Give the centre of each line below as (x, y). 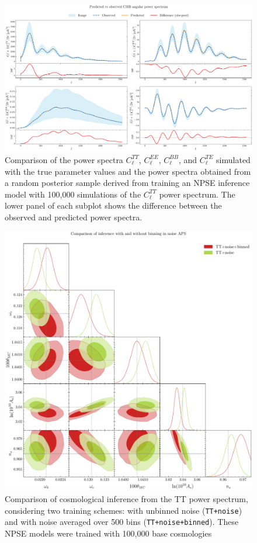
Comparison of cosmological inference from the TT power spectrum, (126, 499)
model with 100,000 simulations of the (73, 194)
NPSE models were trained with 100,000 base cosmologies (108, 533)
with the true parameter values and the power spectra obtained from (128, 171)
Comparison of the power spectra (64, 159)
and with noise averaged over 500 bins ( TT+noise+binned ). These (122, 522)
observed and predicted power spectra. (74, 217)
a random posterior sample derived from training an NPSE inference (127, 183)
